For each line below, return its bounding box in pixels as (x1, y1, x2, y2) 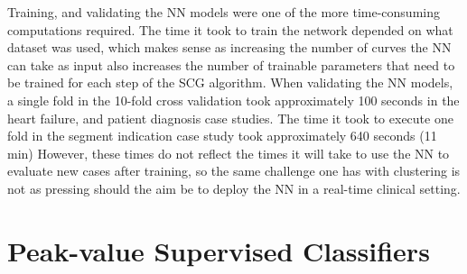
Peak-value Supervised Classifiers (7, 232, 430, 269)
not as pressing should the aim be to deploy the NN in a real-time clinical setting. (7, 178, 461, 197)
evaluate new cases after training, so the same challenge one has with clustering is (7, 161, 461, 180)
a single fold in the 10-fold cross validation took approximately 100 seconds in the (7, 90, 460, 109)
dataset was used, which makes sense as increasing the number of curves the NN (7, 38, 452, 57)
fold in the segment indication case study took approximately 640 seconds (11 (7, 126, 437, 145)
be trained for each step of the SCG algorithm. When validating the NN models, (7, 73, 453, 92)
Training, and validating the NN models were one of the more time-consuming (7, 3, 440, 21)
